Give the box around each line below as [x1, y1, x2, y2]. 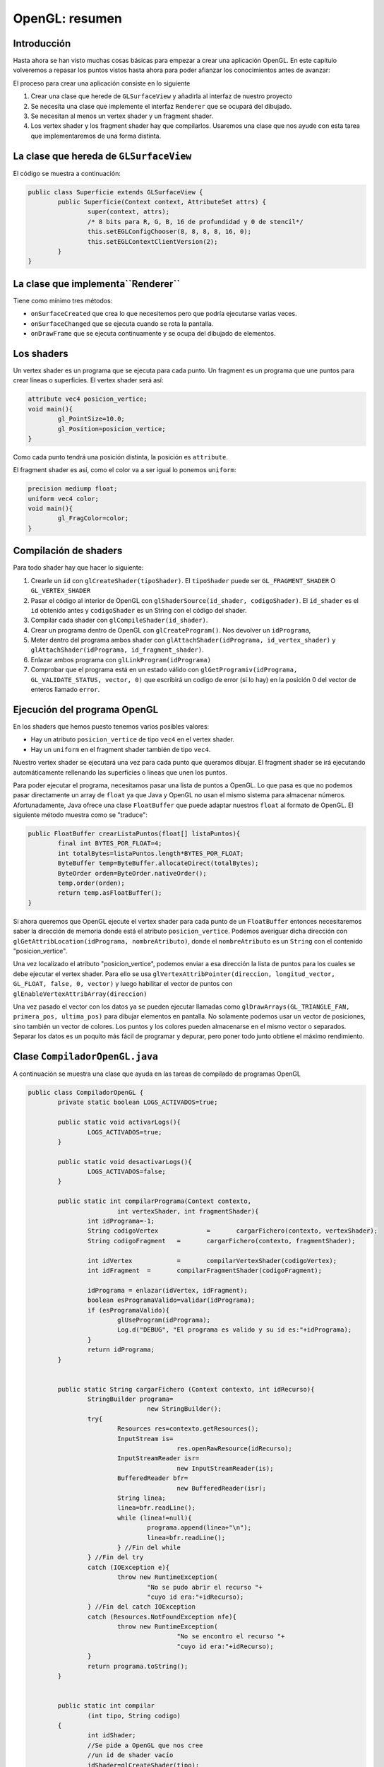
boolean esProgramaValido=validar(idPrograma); [87, 1296, 256, 1304]
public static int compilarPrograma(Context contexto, [57, 1197, 252, 1205]
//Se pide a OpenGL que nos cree [87, 1741, 203, 1749]
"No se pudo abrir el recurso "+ [147, 1583, 263, 1591]
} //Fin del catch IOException [87, 1603, 196, 1611]
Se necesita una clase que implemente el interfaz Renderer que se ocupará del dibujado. [30, 102, 292, 110]
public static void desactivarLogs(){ [57, 1158, 192, 1166]
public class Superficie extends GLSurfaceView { [28, 188, 203, 196]
